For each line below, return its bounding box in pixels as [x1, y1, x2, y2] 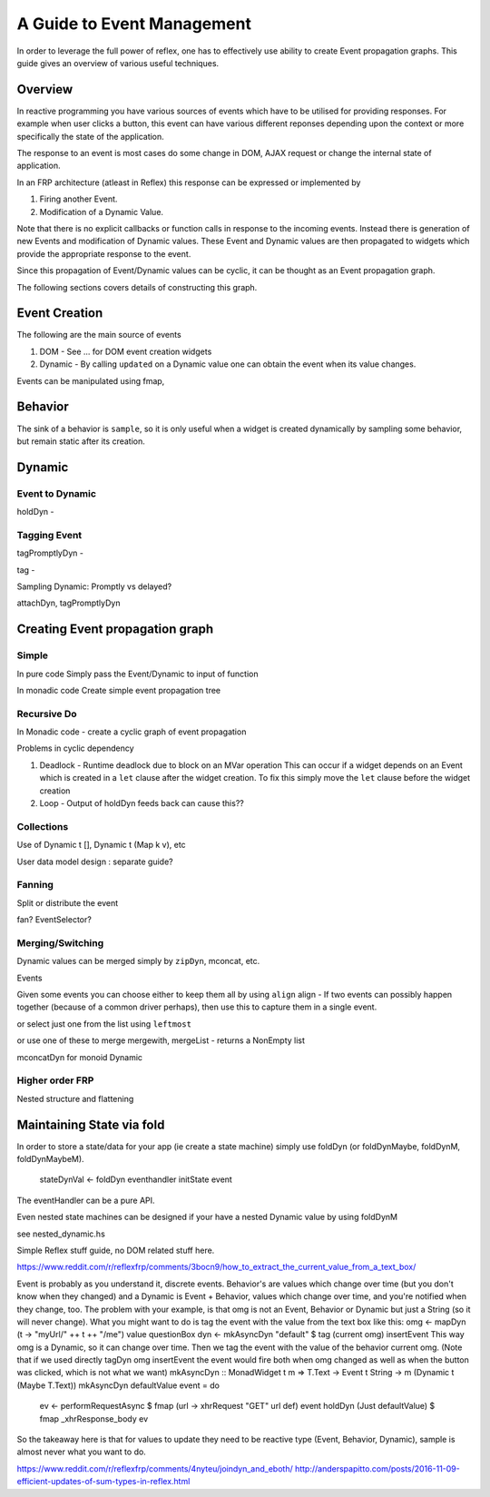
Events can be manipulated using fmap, [16, 375, 165, 386]
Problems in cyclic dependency [16, 743, 135, 753]
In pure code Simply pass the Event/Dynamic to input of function [16, 668, 259, 679]
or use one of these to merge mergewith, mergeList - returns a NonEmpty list [16, 1035, 306, 1046]
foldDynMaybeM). [16, 1154, 85, 1164]
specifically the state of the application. [16, 131, 165, 142]
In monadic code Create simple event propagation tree [16, 684, 221, 695]
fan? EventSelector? [16, 914, 93, 925]
